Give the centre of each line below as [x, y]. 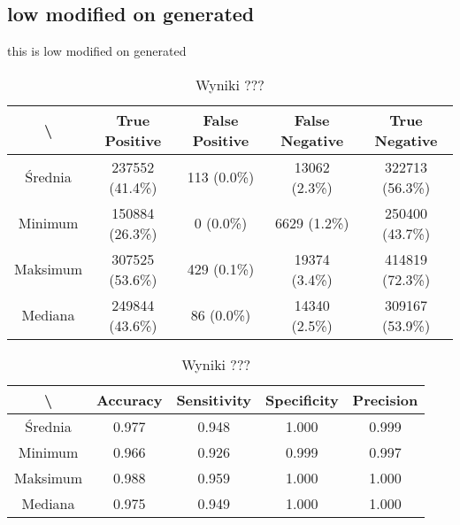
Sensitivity [214, 399]
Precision [385, 399]
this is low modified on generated [97, 51]
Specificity [302, 399]
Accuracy [129, 399]
